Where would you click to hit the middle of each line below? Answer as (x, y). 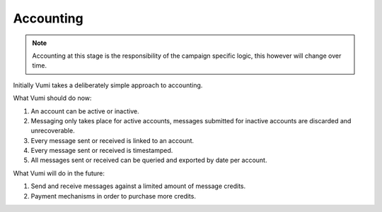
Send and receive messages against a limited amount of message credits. (138, 186)
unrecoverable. (53, 131)
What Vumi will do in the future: (59, 173)
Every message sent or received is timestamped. (102, 151)
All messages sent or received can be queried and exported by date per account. (149, 160)
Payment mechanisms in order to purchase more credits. (113, 196)
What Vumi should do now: (52, 98)
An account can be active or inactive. (85, 111)
